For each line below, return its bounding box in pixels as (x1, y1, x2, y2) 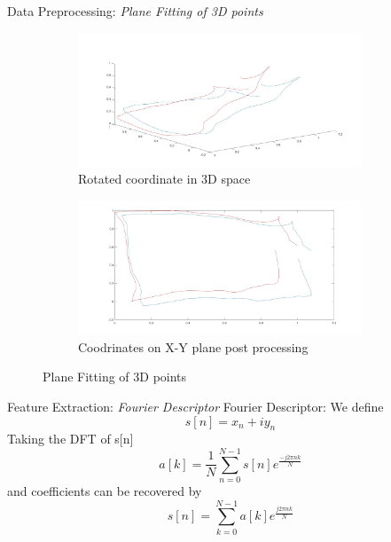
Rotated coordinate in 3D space (78, 169, 251, 188)
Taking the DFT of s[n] (7, 429, 134, 448)
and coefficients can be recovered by (7, 482, 202, 500)
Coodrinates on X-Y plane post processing (78, 337, 309, 356)
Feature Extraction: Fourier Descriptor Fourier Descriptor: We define (7, 397, 384, 415)
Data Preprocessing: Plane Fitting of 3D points (7, 2, 263, 20)
